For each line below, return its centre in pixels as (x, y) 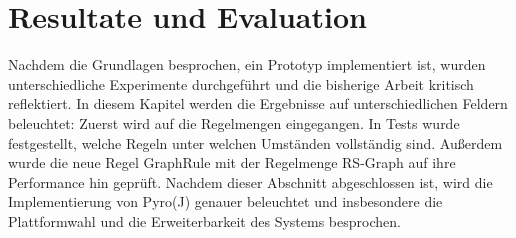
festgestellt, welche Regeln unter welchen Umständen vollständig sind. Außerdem (255, 142)
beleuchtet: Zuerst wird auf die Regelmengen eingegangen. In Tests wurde (234, 122)
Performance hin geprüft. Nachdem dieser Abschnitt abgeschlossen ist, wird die (250, 181)
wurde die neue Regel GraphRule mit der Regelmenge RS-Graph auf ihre (232, 162)
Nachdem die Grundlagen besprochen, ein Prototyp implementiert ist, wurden (247, 64)
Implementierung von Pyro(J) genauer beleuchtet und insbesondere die (225, 201)
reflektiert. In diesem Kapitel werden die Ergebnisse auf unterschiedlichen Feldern (258, 103)
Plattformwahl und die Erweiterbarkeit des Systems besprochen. (204, 220)
